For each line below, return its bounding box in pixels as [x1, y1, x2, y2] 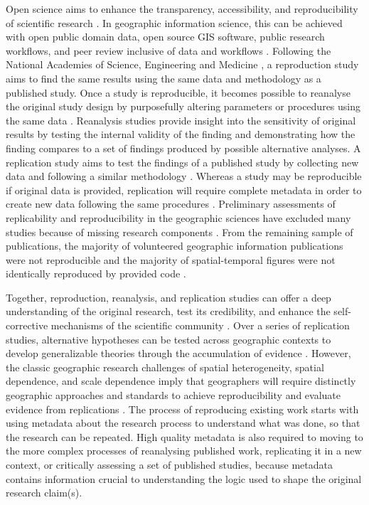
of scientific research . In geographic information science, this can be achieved [6, 15, 343, 30]
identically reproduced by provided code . [6, 266, 186, 281]
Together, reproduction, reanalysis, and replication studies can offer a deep [6, 289, 331, 304]
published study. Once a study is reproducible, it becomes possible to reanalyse [6, 85, 351, 100]
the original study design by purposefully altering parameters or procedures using [6, 99, 360, 114]
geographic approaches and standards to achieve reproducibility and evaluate [6, 388, 341, 403]
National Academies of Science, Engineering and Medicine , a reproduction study [6, 57, 359, 72]
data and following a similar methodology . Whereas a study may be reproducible [6, 169, 362, 184]
